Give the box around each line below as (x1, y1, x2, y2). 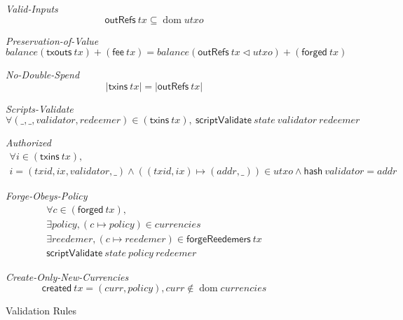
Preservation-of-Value (6, 33, 99, 48)
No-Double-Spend (6, 67, 80, 82)
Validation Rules (6, 303, 77, 318)
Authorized (6, 135, 51, 150)
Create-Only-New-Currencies (6, 269, 129, 284)
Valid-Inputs (6, 1, 58, 15)
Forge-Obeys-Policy (6, 188, 88, 203)
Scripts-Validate (6, 101, 74, 116)
